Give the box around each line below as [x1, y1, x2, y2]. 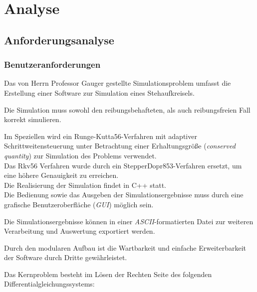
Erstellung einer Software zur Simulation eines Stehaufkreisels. [4, 87, 195, 98]
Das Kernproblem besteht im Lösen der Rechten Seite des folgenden [4, 269, 212, 279]
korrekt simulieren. [4, 114, 61, 125]
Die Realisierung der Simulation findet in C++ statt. [4, 179, 166, 190]
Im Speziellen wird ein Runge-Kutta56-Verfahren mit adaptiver [4, 131, 197, 141]
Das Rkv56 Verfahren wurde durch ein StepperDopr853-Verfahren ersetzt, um [4, 160, 242, 170]
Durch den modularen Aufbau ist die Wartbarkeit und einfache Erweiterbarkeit [4, 242, 246, 253]
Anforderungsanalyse [4, 32, 114, 47]
